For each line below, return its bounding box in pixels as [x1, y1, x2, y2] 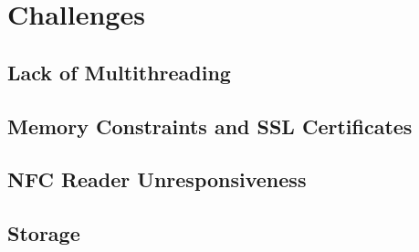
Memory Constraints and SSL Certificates [7, 111, 413, 140]
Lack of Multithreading [7, 58, 231, 86]
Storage [7, 219, 80, 247]
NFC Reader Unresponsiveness [7, 165, 307, 194]
